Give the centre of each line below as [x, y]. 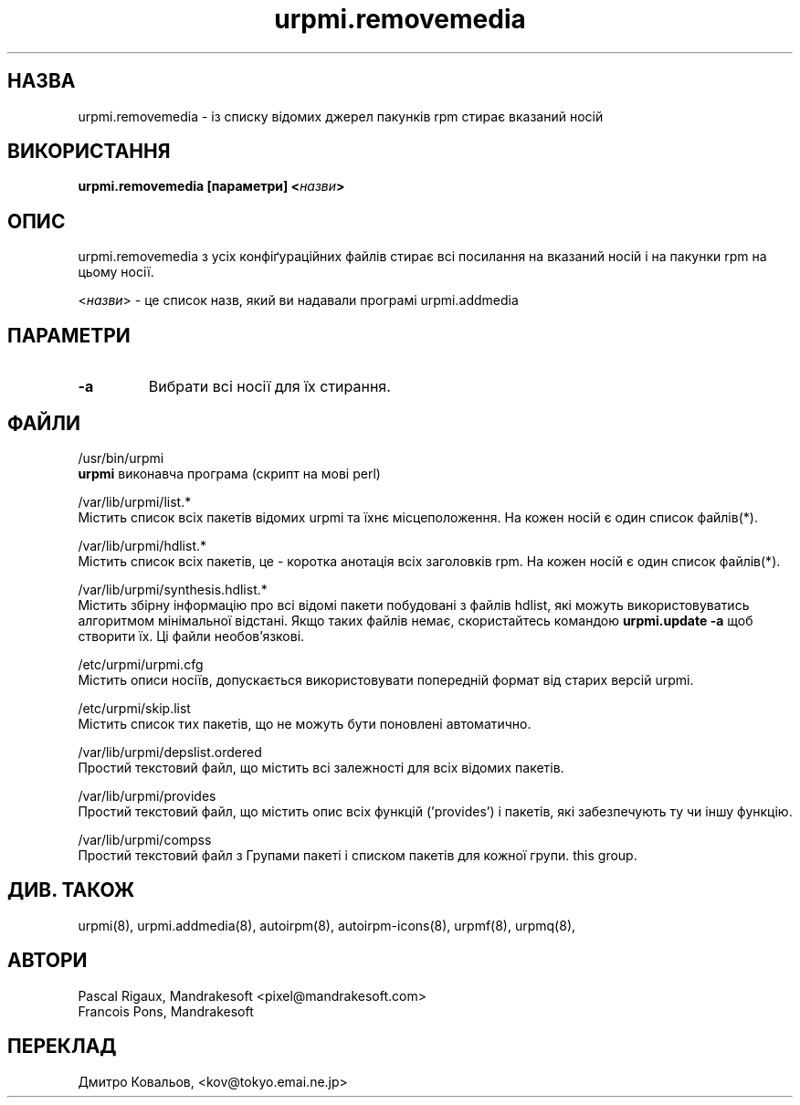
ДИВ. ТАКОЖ [71, 890]
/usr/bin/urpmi [121, 458]
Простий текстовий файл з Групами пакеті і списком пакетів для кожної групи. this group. [358, 855]
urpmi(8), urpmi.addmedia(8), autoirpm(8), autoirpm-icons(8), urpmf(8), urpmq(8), [327, 925]
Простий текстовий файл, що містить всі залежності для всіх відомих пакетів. [321, 767]
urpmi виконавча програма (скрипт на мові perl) [229, 473]
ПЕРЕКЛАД [62, 1047]
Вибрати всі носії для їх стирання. [269, 387]
